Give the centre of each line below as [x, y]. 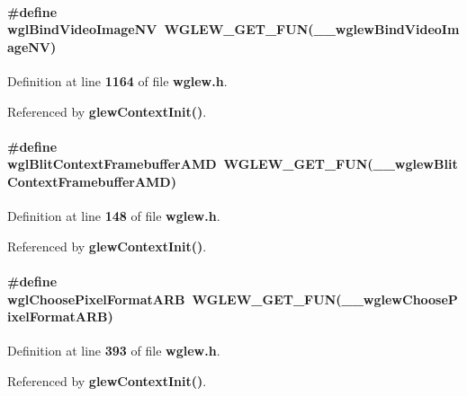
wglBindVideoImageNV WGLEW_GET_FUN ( [161, 29]
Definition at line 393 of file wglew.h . [114, 351]
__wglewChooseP [400, 299]
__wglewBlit [415, 164]
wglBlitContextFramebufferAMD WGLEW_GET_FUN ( [190, 164]
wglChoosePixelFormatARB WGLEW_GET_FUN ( [175, 299]
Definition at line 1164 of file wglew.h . [117, 80]
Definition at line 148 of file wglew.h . [114, 216]
